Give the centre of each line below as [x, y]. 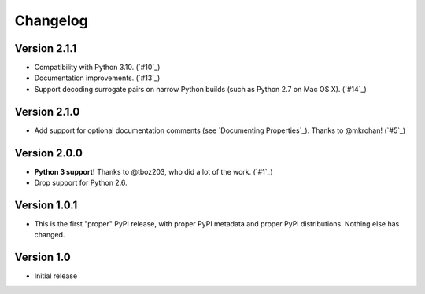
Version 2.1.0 [47, 111]
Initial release [56, 276]
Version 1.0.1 [46, 205]
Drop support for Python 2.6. [81, 183]
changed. [50, 235]
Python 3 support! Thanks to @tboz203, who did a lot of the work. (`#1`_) [153, 171]
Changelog [51, 20]
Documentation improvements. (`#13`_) [97, 78]
